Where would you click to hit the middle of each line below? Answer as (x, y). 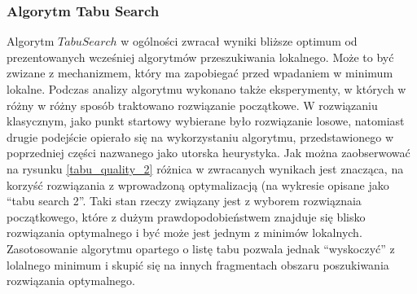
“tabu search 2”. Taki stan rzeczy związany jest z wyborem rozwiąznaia (184, 201)
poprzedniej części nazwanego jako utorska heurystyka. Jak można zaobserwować (208, 153)
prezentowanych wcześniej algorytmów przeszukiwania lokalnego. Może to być (200, 57)
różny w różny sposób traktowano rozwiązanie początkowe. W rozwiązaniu (192, 105)
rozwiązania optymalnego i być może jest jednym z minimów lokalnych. (184, 233)
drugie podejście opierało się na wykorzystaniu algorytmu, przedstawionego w (200, 136)
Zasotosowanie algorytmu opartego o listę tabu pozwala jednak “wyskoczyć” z (201, 248)
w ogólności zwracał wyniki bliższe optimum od (239, 41)
